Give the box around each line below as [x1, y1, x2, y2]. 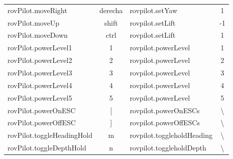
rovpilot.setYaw [130, 5, 178, 15]
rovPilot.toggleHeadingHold [8, 130, 93, 140]
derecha [99, 5, 123, 15]
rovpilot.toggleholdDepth [130, 142, 206, 153]
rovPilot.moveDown [8, 30, 68, 40]
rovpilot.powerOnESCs [130, 105, 200, 115]
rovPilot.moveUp [8, 17, 59, 28]
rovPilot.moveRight [8, 5, 67, 15]
